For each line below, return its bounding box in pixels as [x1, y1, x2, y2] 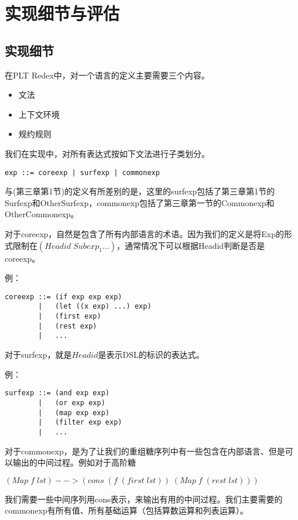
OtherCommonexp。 [5, 208, 79, 220]
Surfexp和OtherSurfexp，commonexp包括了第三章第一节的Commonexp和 [5, 196, 275, 208]
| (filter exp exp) [38, 418, 122, 427]
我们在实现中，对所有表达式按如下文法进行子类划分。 [5, 147, 210, 159]
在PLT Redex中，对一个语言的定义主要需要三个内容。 [5, 69, 210, 81]
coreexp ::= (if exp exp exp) [5, 292, 122, 301]
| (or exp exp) [38, 398, 105, 407]
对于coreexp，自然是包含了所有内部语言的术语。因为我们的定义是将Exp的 [5, 227, 285, 240]
